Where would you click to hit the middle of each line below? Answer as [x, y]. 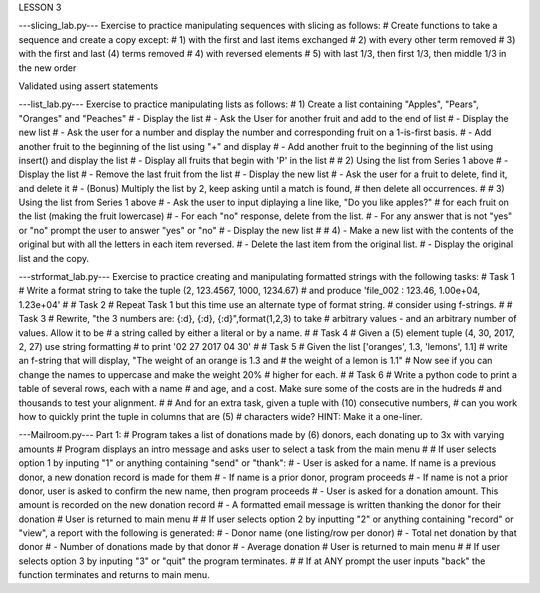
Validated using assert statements [88, 86]
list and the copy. [54, 258]
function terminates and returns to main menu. [114, 575]
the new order [47, 67]
